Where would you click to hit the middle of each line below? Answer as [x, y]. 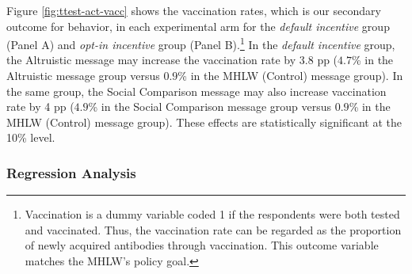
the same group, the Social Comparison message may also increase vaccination [196, 91]
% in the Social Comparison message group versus [210, 107]
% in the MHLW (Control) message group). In [290, 76]
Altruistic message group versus [83, 76]
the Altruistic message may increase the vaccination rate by [151, 60]
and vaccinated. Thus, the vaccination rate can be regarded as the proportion [213, 229]
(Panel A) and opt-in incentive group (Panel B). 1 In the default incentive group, [201, 43]
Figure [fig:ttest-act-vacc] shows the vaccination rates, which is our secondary [194, 10]
